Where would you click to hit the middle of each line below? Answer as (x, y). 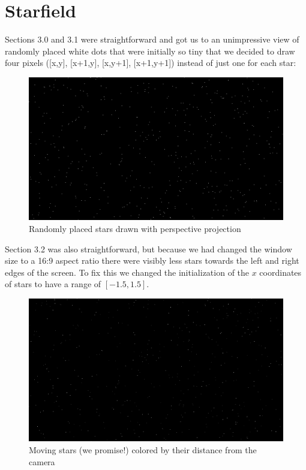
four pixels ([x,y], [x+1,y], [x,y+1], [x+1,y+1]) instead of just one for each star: (151, 63)
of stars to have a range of (53, 284)
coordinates (280, 272)
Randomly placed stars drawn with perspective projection (135, 228)
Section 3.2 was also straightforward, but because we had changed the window (148, 248)
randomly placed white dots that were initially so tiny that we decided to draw (150, 51)
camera (42, 461)
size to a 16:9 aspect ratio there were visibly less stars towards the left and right (152, 260)
